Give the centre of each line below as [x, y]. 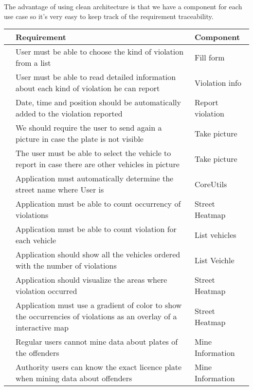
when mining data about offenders [74, 378]
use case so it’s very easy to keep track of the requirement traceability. [109, 16]
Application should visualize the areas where [91, 280]
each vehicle [36, 240]
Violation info [218, 82]
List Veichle [214, 260]
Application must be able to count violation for [96, 229]
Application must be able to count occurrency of [98, 204]
